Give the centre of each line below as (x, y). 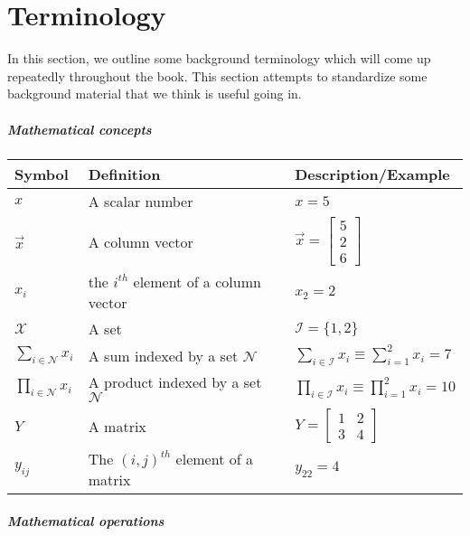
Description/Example (372, 174)
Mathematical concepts (80, 129)
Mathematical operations (86, 520)
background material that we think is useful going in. (155, 94)
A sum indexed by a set (163, 355)
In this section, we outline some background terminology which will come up (219, 58)
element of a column (197, 282)
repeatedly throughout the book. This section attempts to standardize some (217, 75)
